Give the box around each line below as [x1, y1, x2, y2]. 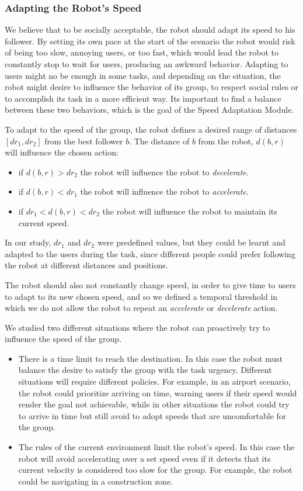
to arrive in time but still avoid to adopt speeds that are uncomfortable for [18, 409, 287, 421]
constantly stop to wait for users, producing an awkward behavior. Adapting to [5, 58, 288, 70]
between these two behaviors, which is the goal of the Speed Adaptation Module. [5, 103, 294, 116]
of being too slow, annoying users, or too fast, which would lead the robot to [5, 46, 279, 58]
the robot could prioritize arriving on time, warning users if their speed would [18, 386, 297, 399]
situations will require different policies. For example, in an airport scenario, [18, 375, 291, 388]
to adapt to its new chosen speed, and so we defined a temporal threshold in [5, 290, 278, 302]
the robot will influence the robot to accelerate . [80, 185, 249, 198]
